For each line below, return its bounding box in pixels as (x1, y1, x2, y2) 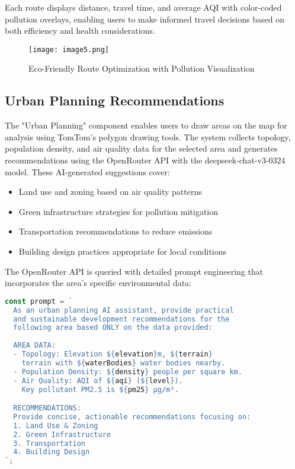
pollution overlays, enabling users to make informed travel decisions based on (5, 12, 284, 25)
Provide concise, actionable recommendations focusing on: (13, 412, 251, 421)
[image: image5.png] (28, 45, 110, 54)
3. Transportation (13, 439, 86, 448)
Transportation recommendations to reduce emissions (18, 225, 213, 237)
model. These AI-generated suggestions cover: (5, 165, 170, 178)
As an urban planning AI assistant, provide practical (13, 306, 234, 314)
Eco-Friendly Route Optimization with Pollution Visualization (28, 62, 255, 75)
